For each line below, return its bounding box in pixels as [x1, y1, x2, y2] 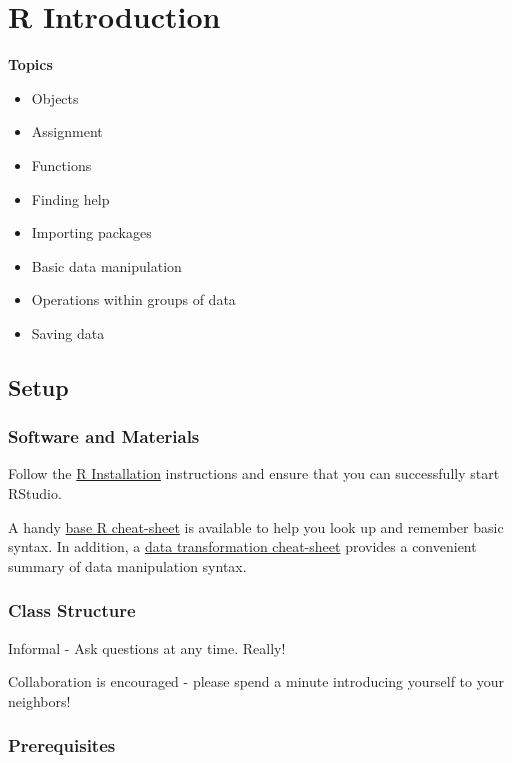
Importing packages [31, 222, 152, 243]
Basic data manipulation [31, 255, 182, 276]
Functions [31, 154, 92, 175]
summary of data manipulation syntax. [8, 555, 247, 576]
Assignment [31, 121, 103, 142]
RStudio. [8, 483, 62, 504]
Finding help [31, 188, 110, 209]
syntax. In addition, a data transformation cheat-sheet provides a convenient [8, 536, 477, 557]
